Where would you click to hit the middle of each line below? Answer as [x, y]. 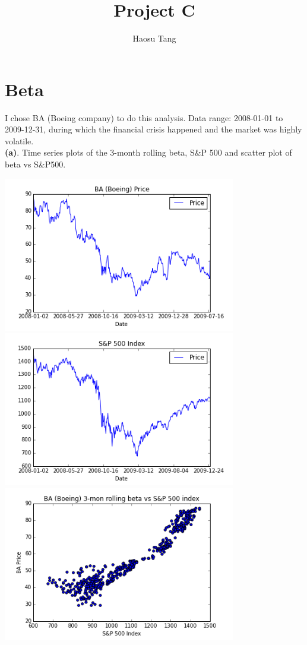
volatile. [19, 140]
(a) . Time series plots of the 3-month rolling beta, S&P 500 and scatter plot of [148, 152]
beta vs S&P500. [35, 164]
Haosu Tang [154, 38]
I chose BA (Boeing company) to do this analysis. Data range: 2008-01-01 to [144, 117]
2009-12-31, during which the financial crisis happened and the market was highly [153, 129]
